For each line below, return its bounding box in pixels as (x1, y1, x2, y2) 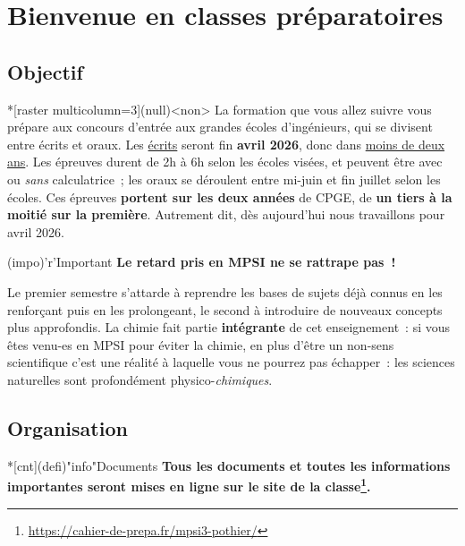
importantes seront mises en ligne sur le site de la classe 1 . (7, 474, 371, 495)
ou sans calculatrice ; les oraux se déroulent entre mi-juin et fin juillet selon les (7, 169, 441, 188)
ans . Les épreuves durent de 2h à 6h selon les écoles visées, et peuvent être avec (7, 152, 443, 171)
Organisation (7, 414, 128, 441)
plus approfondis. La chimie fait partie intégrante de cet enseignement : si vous (7, 318, 451, 337)
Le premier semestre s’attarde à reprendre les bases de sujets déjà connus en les (7, 282, 443, 301)
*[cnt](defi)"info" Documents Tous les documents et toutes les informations (7, 456, 451, 474)
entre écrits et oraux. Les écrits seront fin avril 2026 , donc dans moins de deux (7, 134, 445, 153)
